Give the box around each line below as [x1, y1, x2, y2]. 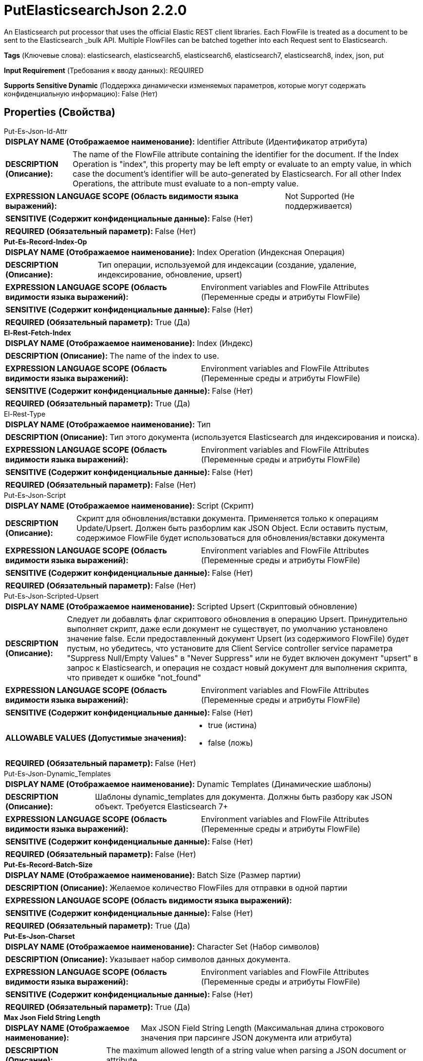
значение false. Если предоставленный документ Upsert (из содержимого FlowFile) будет [67, 633, 409, 643]
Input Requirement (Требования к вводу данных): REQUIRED [4, 66, 204, 74]
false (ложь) [208, 737, 253, 748]
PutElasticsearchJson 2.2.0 [4, 2, 187, 18]
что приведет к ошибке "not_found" [67, 672, 202, 682]
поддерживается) [285, 201, 352, 211]
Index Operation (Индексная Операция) [197, 247, 345, 257]
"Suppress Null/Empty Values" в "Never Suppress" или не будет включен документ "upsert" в [67, 653, 418, 663]
